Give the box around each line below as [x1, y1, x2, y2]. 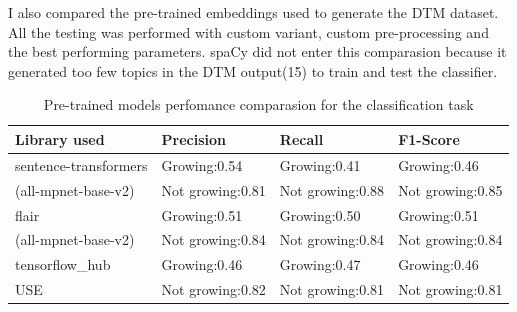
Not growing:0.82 [161, 279, 266, 300]
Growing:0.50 [279, 204, 361, 225]
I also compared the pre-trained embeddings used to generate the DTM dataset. [8, 2, 499, 22]
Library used [15, 128, 105, 149]
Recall [279, 128, 324, 149]
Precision [161, 128, 227, 149]
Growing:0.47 [279, 254, 361, 275]
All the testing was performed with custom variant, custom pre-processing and [8, 21, 489, 42]
